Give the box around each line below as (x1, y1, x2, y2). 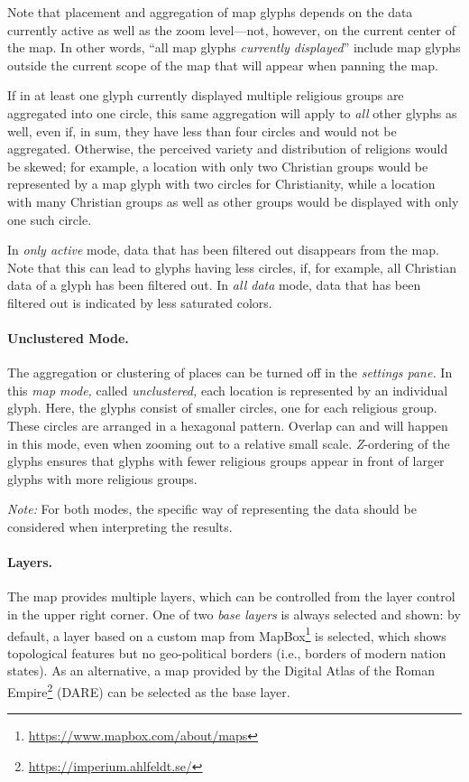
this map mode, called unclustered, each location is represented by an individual (7, 380, 448, 399)
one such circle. (7, 209, 92, 228)
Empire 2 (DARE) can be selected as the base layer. (7, 680, 290, 701)
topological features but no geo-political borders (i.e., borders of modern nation (7, 643, 446, 662)
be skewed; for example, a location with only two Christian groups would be (7, 156, 428, 175)
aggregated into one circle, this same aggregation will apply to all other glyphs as (7, 103, 457, 122)
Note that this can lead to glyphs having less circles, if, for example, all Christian (7, 257, 456, 276)
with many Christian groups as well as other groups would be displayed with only (7, 191, 459, 210)
